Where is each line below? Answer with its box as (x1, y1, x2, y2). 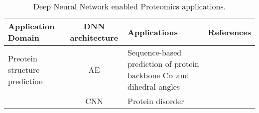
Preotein (8, 52, 37, 64)
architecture (70, 32, 119, 43)
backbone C (128, 69, 169, 81)
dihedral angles (128, 81, 180, 92)
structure (8, 63, 40, 75)
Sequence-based (128, 47, 182, 58)
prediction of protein (128, 58, 199, 69)
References (208, 26, 251, 38)
